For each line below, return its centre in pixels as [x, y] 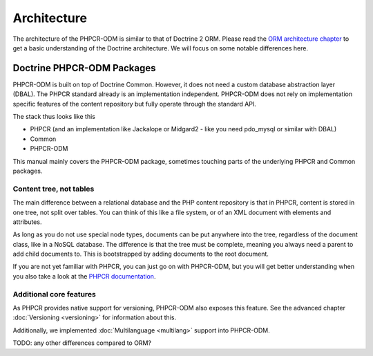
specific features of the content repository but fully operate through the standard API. [135, 104]
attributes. [27, 222]
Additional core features [54, 294]
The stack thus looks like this [54, 117]
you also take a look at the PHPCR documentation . [84, 276]
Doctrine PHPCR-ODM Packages [84, 68]
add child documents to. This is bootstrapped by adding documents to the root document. [141, 254]
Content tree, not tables [54, 189]
